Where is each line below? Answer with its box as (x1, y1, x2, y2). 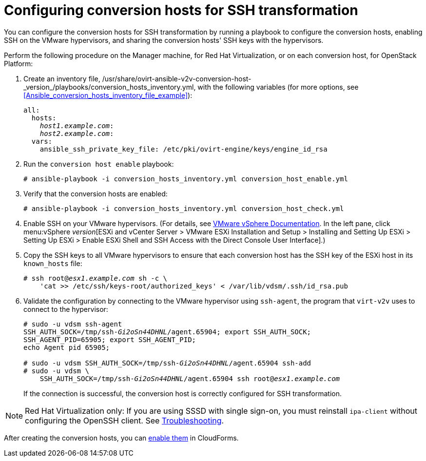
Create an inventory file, (23, 74, 100, 83)
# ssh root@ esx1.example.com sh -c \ (23, 274, 168, 282)
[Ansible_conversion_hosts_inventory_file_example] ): (23, 91, 193, 99)
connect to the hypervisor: (23, 305, 108, 313)
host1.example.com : (39, 121, 114, 130)
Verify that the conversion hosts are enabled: (23, 189, 168, 198)
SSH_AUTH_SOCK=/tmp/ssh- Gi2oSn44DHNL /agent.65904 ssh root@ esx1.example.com (39, 374, 340, 383)
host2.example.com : (39, 129, 114, 137)
